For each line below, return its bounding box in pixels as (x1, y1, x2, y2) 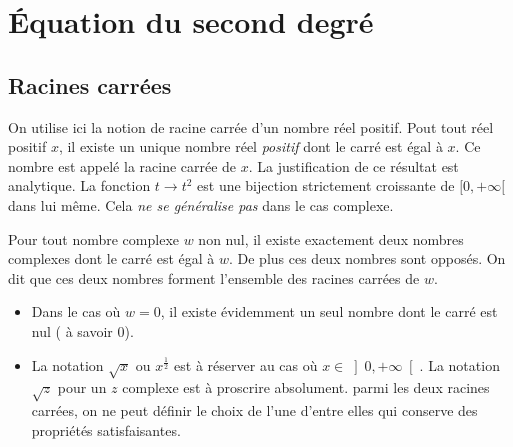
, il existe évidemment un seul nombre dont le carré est (160, 301, 498, 322)
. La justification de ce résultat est (248, 155, 459, 176)
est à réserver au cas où (174, 354, 318, 375)
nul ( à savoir (31, 320, 113, 341)
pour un (57, 377, 107, 398)
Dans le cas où (31, 301, 121, 322)
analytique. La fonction (8, 175, 151, 196)
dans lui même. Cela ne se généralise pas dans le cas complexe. (8, 194, 394, 215)
